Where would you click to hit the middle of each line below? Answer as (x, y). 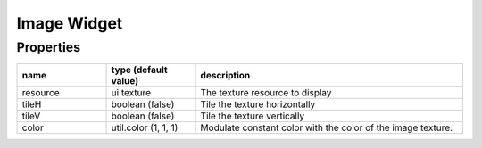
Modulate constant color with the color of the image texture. (327, 127)
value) (125, 81)
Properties (48, 47)
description (225, 76)
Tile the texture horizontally (258, 104)
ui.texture (131, 93)
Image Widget (70, 23)
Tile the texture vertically (253, 116)
